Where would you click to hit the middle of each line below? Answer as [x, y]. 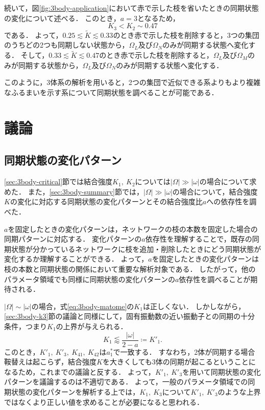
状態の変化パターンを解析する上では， [75, 391]
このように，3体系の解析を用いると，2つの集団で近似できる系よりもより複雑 [132, 82]
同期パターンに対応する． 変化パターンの [73, 239]
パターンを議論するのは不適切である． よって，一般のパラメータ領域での [126, 382]
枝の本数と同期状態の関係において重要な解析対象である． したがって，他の [130, 268]
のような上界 [239, 391]
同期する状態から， [50, 65]
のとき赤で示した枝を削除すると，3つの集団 [186, 35]
